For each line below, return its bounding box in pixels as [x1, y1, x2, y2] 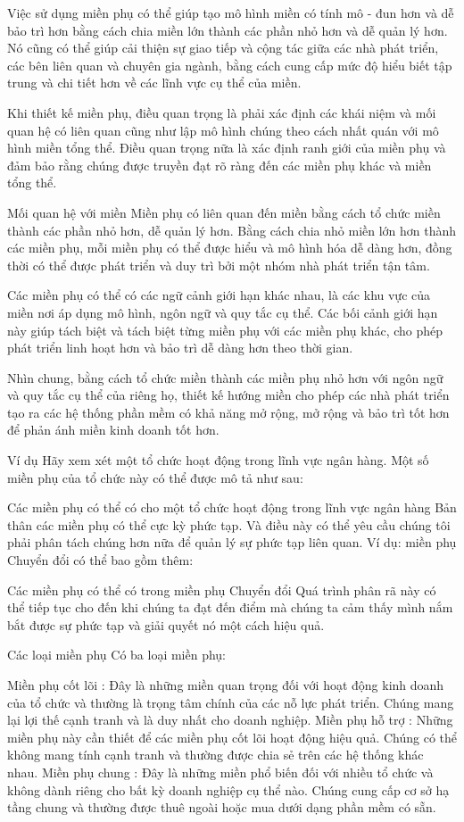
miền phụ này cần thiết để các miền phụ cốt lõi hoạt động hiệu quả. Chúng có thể [7, 727, 457, 746]
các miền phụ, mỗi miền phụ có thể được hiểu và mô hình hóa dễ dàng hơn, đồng [7, 238, 452, 257]
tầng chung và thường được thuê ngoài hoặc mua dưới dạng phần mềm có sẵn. [7, 798, 436, 817]
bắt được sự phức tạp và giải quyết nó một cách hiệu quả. [7, 615, 325, 634]
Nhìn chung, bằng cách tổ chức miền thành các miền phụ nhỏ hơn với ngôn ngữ [7, 368, 443, 386]
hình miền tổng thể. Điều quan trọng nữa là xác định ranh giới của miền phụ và [7, 138, 446, 157]
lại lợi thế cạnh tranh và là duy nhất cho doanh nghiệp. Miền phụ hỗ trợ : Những [7, 710, 453, 729]
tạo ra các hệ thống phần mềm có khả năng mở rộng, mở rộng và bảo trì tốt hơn [7, 403, 450, 421]
